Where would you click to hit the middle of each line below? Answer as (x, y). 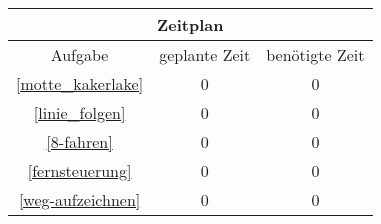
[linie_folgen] (79, 112)
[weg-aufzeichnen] (79, 199)
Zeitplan (190, 24)
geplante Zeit (205, 54)
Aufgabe (79, 54)
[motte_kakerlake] (80, 83)
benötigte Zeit (315, 54)
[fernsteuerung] (79, 170)
